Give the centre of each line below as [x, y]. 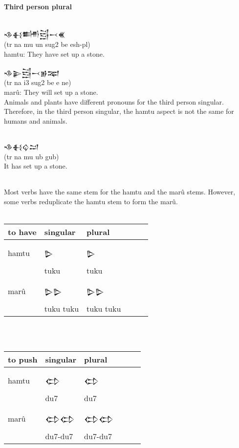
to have [22, 232]
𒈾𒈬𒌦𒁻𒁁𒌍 [35, 34]
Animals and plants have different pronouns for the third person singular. [114, 101]
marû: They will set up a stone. [51, 92]
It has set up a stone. [36, 166]
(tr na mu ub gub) [32, 156]
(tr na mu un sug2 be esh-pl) [47, 44]
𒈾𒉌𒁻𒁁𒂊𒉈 [32, 73]
